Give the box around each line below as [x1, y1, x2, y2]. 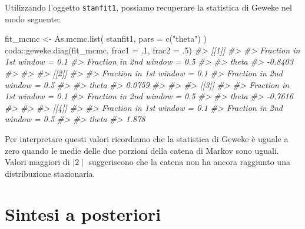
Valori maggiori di [5, 156, 70, 168]
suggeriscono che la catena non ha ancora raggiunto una [88, 156, 290, 168]
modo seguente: [5, 12, 61, 25]
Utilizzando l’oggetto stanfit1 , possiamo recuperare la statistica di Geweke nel [5, 1, 292, 13]
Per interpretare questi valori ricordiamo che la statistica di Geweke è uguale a [5, 133, 289, 144]
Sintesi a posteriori [5, 201, 161, 225]
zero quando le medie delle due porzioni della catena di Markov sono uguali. [5, 144, 279, 156]
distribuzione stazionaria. [5, 167, 95, 179]
